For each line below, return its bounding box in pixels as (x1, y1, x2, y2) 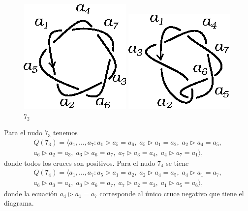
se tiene (166, 157, 189, 168)
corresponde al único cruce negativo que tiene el (99, 188, 244, 198)
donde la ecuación (4, 188, 58, 198)
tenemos (53, 127, 78, 138)
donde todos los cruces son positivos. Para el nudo (4, 157, 155, 168)
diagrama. (4, 198, 34, 208)
